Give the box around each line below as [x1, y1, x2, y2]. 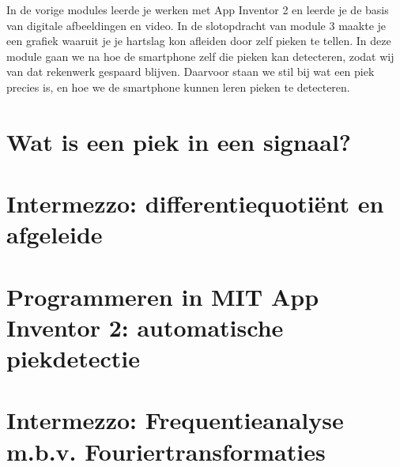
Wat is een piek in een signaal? [6, 125, 352, 157]
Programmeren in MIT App [6, 280, 319, 312]
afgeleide [6, 218, 103, 250]
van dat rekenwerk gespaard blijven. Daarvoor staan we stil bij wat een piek [6, 63, 375, 80]
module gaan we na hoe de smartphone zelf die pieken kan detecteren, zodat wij [6, 47, 394, 64]
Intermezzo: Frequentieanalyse [6, 404, 344, 436]
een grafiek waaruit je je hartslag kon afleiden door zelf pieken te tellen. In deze [6, 32, 391, 49]
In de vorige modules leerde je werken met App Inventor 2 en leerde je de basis [6, 2, 389, 17]
